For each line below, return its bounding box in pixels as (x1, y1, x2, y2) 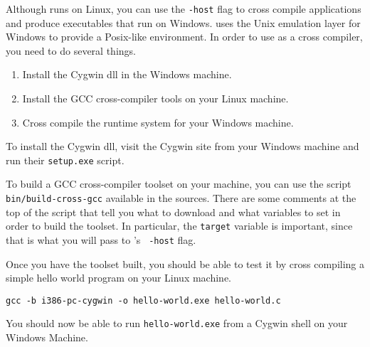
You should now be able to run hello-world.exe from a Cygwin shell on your (6, 316, 348, 331)
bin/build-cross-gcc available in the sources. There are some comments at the (6, 191, 356, 205)
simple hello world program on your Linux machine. (6, 270, 232, 285)
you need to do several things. (6, 43, 136, 58)
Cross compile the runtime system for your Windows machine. (22, 114, 294, 129)
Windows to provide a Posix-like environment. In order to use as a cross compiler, (6, 29, 363, 44)
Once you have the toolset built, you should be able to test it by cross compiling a (6, 256, 365, 271)
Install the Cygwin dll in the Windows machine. (22, 67, 232, 82)
